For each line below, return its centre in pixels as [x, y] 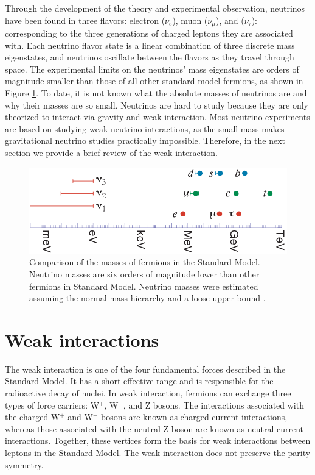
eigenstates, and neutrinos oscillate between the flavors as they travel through [150, 57]
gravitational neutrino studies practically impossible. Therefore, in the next [145, 141]
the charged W [33, 417]
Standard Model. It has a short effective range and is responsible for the [139, 381]
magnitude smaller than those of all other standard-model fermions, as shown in [154, 81]
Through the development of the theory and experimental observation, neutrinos [155, 8]
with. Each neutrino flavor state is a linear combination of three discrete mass [150, 45]
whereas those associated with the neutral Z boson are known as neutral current [154, 428]
